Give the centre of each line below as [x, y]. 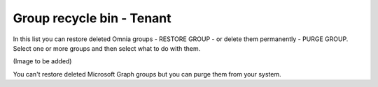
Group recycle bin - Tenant [92, 18]
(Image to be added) [42, 61]
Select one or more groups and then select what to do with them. [107, 48]
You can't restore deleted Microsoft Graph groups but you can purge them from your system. [147, 74]
